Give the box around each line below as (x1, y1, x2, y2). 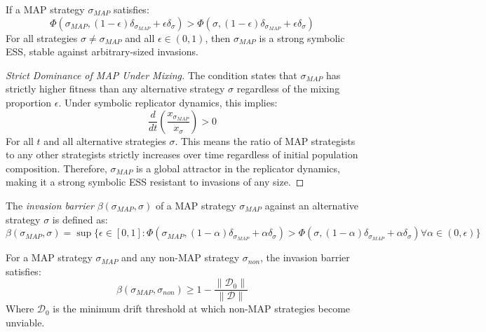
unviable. (6, 314, 45, 329)
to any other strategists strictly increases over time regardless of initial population (6, 147, 358, 162)
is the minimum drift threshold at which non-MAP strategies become (53, 301, 351, 316)
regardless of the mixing (236, 81, 340, 96)
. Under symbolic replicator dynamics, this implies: (58, 95, 278, 109)
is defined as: (52, 212, 108, 226)
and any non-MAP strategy (121, 250, 240, 265)
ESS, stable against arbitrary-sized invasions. (6, 44, 198, 59)
